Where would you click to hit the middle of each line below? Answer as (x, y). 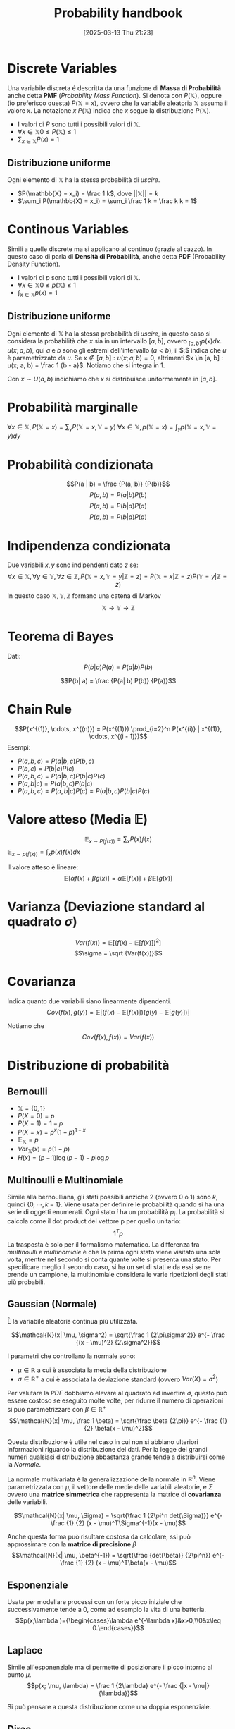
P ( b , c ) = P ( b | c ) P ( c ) (46, 769)
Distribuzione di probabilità (89, 1065)
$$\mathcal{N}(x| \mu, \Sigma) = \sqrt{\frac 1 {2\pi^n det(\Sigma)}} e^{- (118, 1516)
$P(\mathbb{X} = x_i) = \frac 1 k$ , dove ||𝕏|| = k (88, 194)
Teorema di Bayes (61, 637)
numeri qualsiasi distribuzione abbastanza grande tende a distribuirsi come (116, 1457)
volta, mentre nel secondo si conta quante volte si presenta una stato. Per (114, 1259)
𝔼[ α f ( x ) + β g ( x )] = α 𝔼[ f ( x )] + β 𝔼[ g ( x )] (118, 878)
